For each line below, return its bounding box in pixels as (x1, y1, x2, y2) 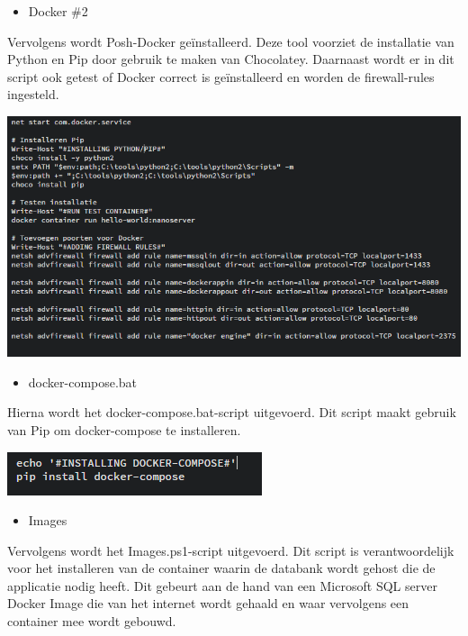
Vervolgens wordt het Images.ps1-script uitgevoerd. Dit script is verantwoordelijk (7, 541, 454, 559)
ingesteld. (7, 85, 59, 104)
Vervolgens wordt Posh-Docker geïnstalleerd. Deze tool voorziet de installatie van (7, 32, 454, 50)
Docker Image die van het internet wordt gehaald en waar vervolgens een (7, 594, 409, 613)
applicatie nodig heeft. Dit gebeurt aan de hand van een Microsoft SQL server (7, 576, 437, 595)
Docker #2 (28, 2, 88, 20)
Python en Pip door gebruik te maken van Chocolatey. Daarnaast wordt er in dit (7, 50, 454, 68)
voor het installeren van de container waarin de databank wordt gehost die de (7, 559, 436, 577)
